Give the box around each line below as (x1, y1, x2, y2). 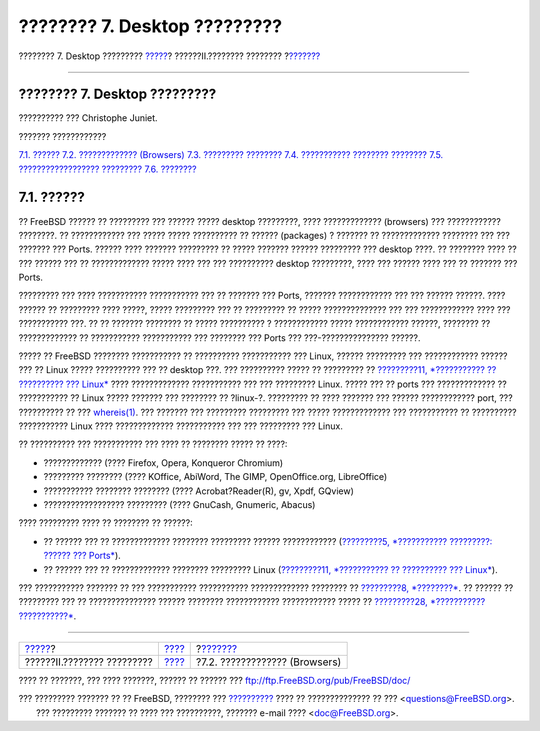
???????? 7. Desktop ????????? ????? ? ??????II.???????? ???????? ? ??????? (18, 50, 321, 62)
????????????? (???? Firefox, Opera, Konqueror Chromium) (43, 456, 284, 469)
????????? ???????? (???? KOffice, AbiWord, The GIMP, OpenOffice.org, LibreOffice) (43, 471, 388, 483)
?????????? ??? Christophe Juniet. (18, 112, 159, 124)
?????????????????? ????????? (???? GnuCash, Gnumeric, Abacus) (43, 498, 316, 510)
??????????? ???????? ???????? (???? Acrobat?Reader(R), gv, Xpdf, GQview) (43, 485, 355, 497)
